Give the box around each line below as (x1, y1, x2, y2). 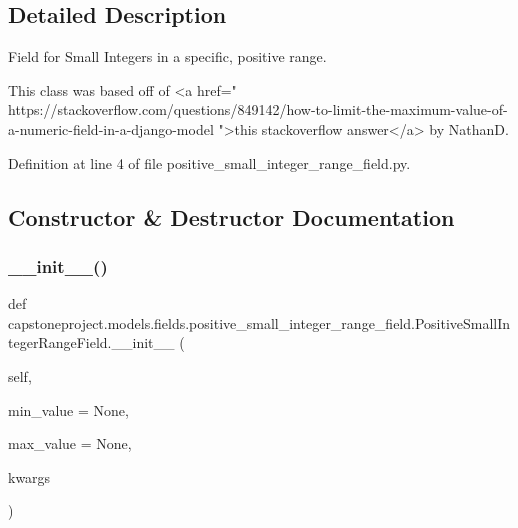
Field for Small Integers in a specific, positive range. (8, 46, 327, 67)
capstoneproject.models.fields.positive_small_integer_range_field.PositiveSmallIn (8, 312, 511, 333)
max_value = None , (8, 433, 132, 454)
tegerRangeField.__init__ (8, 332, 175, 353)
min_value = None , (8, 399, 129, 420)
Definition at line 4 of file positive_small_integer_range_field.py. (8, 152, 411, 173)
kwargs (8, 466, 51, 487)
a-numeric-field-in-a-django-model (8, 118, 214, 139)
